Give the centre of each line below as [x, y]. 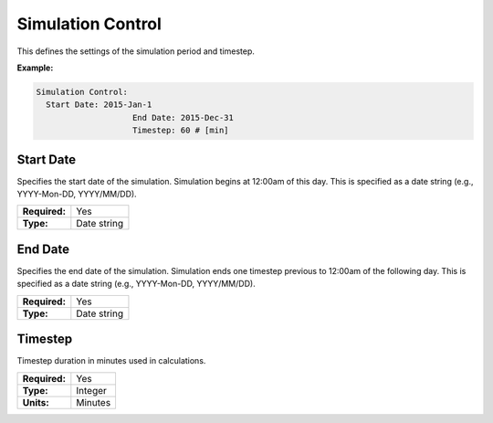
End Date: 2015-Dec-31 [184, 117]
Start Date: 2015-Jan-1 [99, 105]
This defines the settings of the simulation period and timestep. [136, 51]
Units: [36, 402]
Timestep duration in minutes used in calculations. [111, 361]
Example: [35, 68]
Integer [91, 390]
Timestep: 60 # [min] [181, 131]
